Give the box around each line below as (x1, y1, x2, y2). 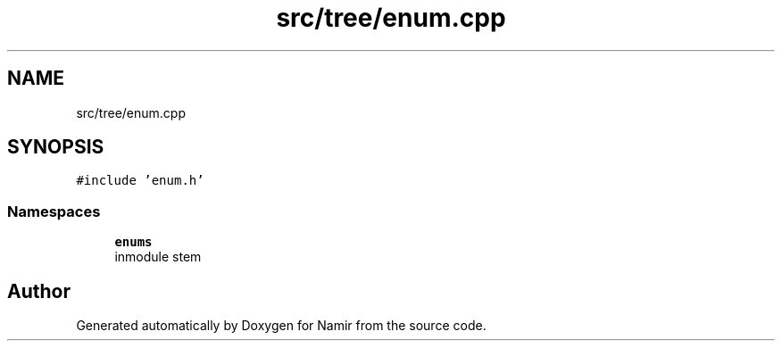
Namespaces (7, 202, 101, 220)
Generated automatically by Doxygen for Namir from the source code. (76, 318, 487, 334)
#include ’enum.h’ (76, 173, 204, 188)
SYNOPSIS (7, 136, 104, 159)
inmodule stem (114, 249, 202, 265)
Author (7, 279, 71, 302)
